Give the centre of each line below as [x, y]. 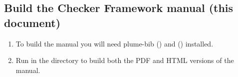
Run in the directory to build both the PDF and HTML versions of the [125, 60]
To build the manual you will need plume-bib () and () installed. [115, 43]
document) [32, 22]
